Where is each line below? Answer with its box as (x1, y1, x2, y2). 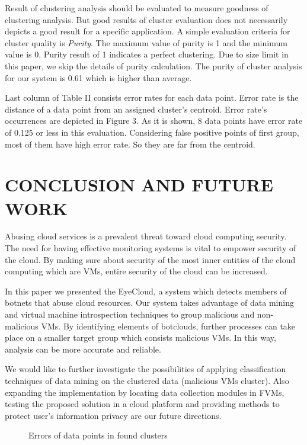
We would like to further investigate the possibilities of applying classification (5, 363, 286, 375)
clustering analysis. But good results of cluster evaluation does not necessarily (5, 13, 288, 25)
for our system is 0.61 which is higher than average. (5, 71, 192, 84)
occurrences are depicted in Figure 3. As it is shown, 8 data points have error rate (5, 114, 303, 127)
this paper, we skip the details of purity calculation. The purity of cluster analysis (5, 59, 302, 72)
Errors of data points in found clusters (28, 429, 168, 441)
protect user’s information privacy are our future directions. (5, 409, 222, 421)
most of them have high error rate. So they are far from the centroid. (5, 137, 255, 150)
